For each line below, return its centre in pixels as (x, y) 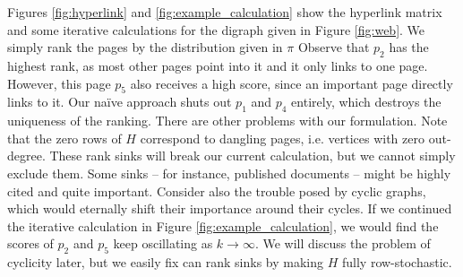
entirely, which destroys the (366, 102)
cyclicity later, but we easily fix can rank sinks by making (166, 262)
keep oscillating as (163, 243)
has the (409, 47)
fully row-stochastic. (397, 262)
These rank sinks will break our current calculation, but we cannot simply (253, 156)
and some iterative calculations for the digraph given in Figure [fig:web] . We (216, 29)
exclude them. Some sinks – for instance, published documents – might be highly (229, 173)
